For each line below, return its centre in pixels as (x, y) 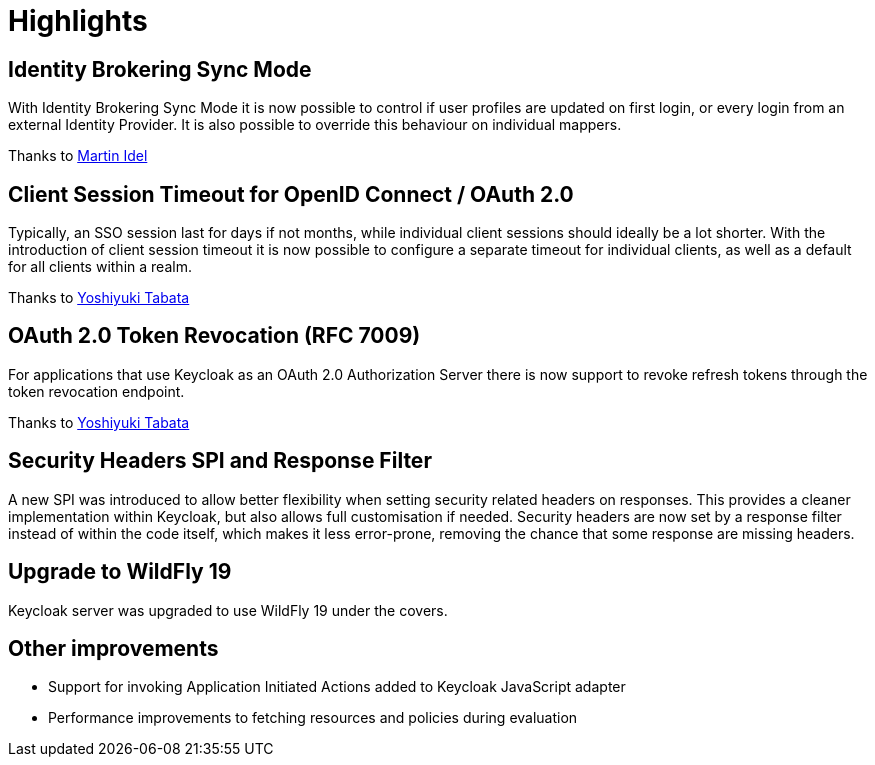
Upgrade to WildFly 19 (120, 572)
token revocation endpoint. (96, 391)
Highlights (78, 21)
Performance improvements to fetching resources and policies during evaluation (313, 718)
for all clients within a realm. (100, 267)
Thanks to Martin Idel (78, 156)
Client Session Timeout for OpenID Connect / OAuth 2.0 (291, 194)
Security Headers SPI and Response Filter (220, 461)
